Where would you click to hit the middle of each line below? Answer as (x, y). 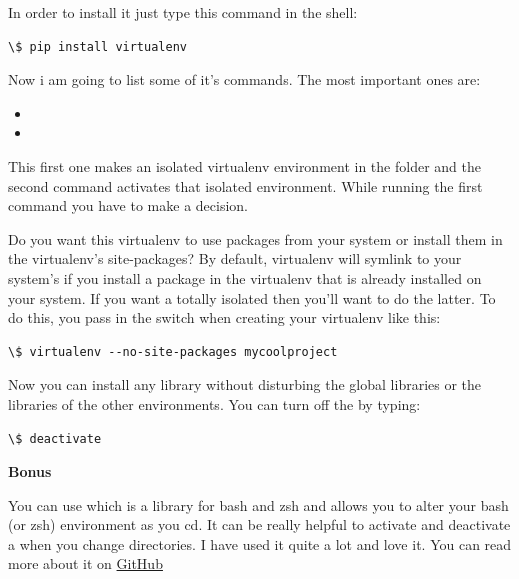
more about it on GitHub (85, 563)
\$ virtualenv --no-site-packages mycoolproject (173, 351)
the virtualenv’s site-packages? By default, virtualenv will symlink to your (235, 258)
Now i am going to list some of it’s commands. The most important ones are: (244, 79)
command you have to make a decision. (128, 205)
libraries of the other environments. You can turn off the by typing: (214, 403)
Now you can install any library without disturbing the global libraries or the (245, 384)
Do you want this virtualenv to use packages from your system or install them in (255, 238)
